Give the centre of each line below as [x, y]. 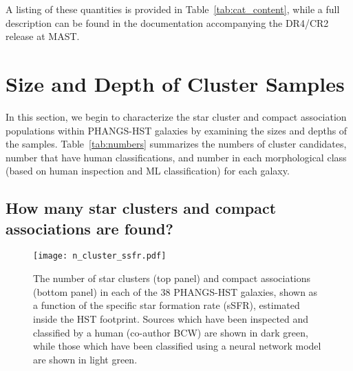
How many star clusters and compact [141, 208]
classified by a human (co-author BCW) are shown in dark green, [171, 332]
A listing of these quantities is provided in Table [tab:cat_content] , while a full [173, 9]
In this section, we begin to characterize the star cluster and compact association [176, 116]
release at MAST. [43, 36]
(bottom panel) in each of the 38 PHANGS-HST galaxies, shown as [175, 291]
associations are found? [89, 228]
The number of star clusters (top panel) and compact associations [172, 278]
